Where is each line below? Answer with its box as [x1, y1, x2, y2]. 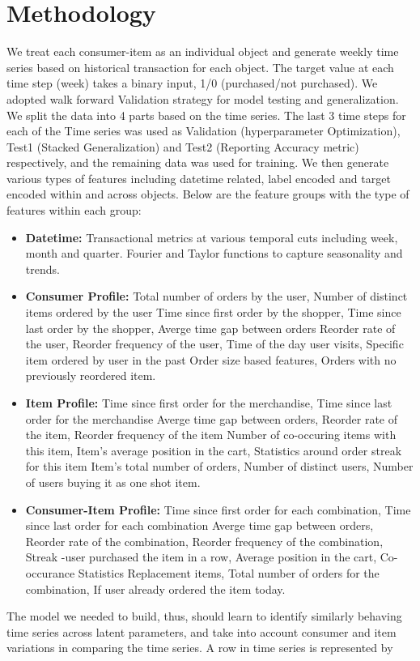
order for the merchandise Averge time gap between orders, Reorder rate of [25, 410, 397, 427]
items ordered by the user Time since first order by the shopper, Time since [25, 304, 401, 321]
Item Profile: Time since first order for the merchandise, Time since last [25, 394, 392, 411]
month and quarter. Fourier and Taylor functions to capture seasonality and [25, 245, 403, 262]
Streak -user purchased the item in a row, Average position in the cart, [25, 548, 377, 565]
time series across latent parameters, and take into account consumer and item [6, 623, 397, 640]
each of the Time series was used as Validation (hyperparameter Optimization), [6, 122, 401, 139]
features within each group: [6, 202, 142, 219]
